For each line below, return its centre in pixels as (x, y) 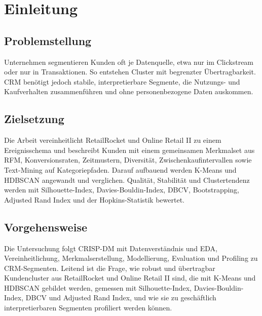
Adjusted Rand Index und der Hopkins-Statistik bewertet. (94, 199)
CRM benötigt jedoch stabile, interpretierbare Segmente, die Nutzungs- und (122, 81)
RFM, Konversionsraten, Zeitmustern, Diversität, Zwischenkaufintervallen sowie (128, 160)
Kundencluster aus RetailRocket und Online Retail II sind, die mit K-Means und (130, 278)
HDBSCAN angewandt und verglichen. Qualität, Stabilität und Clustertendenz (127, 180)
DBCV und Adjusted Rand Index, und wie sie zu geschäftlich (121, 298)
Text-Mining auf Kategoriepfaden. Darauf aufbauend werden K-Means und (120, 169)
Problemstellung (48, 40)
